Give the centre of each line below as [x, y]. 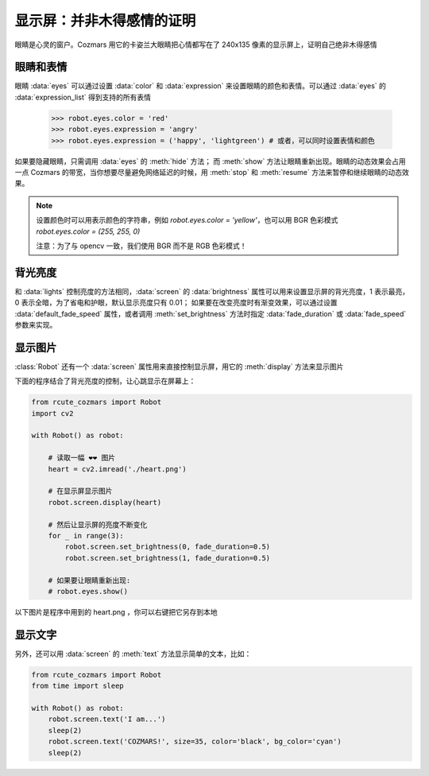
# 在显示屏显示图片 [80, 491]
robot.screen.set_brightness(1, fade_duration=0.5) [168, 558]
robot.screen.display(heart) [105, 502]
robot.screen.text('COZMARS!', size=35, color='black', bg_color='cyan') [195, 742]
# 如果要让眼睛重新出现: [89, 580]
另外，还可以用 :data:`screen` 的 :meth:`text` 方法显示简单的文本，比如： [133, 654]
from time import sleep [78, 686]
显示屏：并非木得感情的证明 [105, 21]
